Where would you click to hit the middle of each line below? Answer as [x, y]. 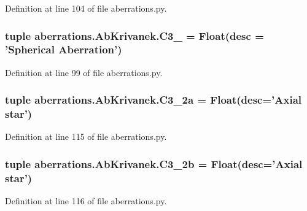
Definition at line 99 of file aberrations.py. [84, 72]
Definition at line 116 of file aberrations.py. [86, 201]
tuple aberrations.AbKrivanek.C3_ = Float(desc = [134, 35]
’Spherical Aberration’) [64, 49]
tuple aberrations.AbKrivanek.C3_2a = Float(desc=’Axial [153, 100]
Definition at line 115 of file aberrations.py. [86, 136]
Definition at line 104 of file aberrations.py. [86, 8]
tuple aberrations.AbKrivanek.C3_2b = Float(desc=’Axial [154, 163]
